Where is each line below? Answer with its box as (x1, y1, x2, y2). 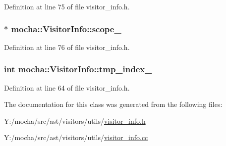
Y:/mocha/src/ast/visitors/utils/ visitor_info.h (4, 115, 146, 126)
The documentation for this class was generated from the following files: (4, 99, 223, 109)
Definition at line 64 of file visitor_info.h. (4, 82, 130, 93)
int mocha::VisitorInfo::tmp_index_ (4, 63, 152, 75)
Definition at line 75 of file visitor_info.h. (4, 1, 130, 11)
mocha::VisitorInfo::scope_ (11, 22, 121, 35)
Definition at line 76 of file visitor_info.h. (4, 42, 130, 52)
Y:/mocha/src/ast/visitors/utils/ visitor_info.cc (4, 132, 148, 143)
